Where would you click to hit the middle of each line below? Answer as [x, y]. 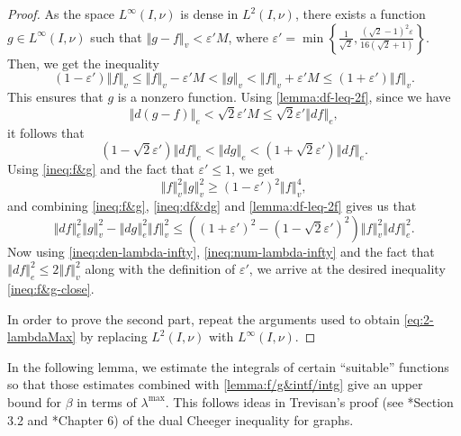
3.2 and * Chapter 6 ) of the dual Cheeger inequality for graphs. [181, 419]
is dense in [209, 14]
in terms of [107, 401]
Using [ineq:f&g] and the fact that [101, 169]
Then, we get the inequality [83, 63]
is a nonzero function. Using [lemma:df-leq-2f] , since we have [284, 96]
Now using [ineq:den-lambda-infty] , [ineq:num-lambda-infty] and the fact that [221, 251]
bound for [34, 401]
